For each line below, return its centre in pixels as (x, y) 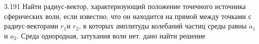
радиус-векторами (31, 26)
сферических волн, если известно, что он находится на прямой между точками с (128, 16)
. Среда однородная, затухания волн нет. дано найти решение (111, 35)
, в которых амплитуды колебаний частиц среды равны (163, 26)
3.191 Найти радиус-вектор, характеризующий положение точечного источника (125, 6)
